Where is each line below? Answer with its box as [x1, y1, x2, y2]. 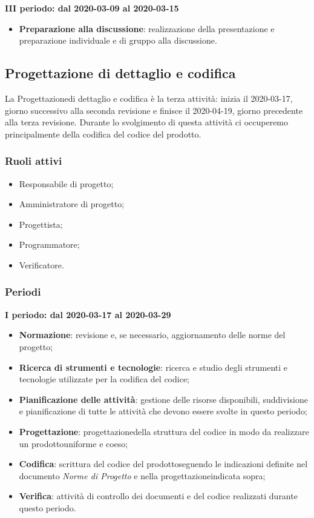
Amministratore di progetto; [19, 198, 125, 210]
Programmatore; [19, 238, 80, 251]
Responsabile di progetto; [19, 177, 114, 190]
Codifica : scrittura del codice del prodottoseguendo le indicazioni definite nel [19, 457, 308, 470]
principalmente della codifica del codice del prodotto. [5, 127, 201, 140]
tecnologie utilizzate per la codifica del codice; [19, 373, 189, 385]
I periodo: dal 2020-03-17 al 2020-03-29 [5, 308, 171, 320]
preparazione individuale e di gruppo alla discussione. [19, 34, 217, 47]
